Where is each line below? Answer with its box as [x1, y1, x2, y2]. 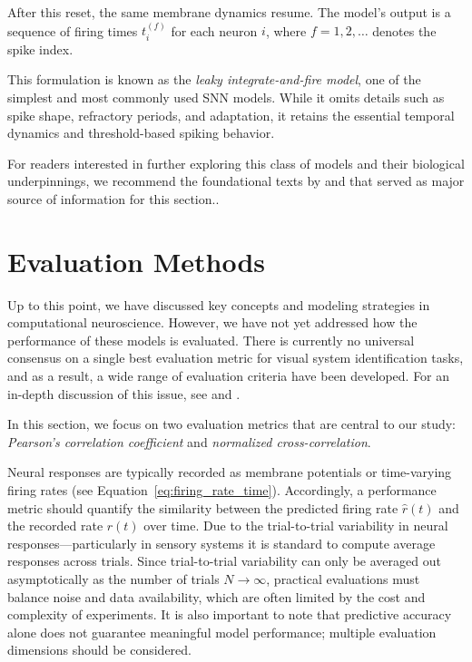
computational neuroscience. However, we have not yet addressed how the [7, 313, 418, 332]
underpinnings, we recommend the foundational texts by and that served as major [7, 171, 465, 190]
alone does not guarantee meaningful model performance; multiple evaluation [7, 622, 437, 641]
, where [265, 21, 307, 40]
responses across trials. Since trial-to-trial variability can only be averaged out [7, 551, 441, 570]
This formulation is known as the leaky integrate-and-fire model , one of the [7, 70, 421, 89]
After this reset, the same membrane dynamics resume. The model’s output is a [7, 3, 451, 21]
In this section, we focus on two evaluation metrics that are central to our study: [7, 414, 457, 433]
